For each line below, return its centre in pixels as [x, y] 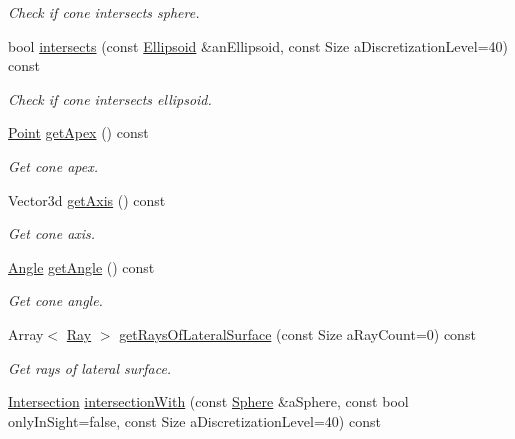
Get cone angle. [55, 300]
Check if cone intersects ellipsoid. [110, 98]
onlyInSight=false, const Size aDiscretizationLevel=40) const [194, 420]
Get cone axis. [52, 233]
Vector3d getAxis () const [87, 199]
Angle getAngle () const [81, 266]
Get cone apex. [53, 165]
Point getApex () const [78, 132]
